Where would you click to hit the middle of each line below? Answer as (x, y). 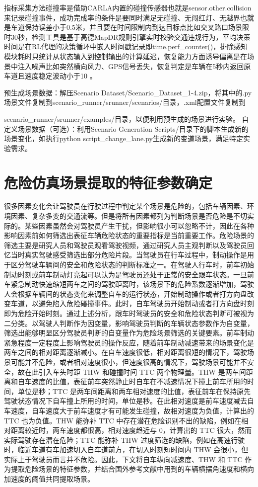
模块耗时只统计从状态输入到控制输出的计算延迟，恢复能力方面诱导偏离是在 (126, 56)
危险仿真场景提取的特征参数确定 (108, 182)
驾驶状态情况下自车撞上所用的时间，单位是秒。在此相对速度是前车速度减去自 (129, 401)
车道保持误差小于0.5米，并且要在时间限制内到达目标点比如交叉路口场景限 (130, 27)
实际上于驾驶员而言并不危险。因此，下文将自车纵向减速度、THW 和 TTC (123, 459)
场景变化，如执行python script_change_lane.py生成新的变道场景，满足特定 (124, 138)
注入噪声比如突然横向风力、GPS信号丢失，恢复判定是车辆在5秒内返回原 (134, 66)
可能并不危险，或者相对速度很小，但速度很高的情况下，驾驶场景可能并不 (129, 362)
